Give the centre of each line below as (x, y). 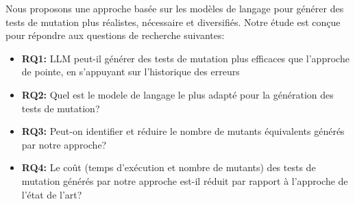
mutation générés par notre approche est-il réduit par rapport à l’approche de (185, 180)
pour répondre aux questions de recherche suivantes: (115, 35)
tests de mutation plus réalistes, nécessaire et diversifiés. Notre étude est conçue (173, 22)
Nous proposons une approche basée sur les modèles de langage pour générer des (175, 8)
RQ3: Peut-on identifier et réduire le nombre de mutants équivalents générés (183, 131)
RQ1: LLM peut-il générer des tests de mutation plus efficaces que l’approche (185, 58)
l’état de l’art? (52, 194)
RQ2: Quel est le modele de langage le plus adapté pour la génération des (177, 94)
